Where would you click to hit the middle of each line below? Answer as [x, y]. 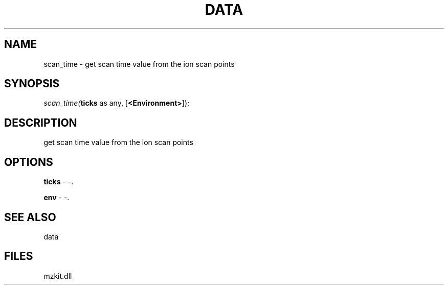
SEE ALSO [30, 217]
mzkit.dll [58, 276]
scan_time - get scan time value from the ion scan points [139, 64]
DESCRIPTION [41, 123]
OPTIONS [29, 162]
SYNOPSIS [32, 84]
